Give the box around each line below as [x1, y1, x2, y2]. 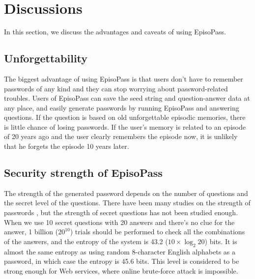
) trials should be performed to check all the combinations [70, 226, 245, 237]
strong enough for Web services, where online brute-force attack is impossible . [4, 265, 238, 276]
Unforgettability [4, 51, 88, 66]
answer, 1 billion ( [4, 226, 58, 237]
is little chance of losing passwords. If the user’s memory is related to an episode [4, 121, 246, 132]
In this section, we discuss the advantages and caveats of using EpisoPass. [4, 27, 226, 37]
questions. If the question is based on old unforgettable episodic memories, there [4, 112, 246, 122]
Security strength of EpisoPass [4, 165, 163, 180]
